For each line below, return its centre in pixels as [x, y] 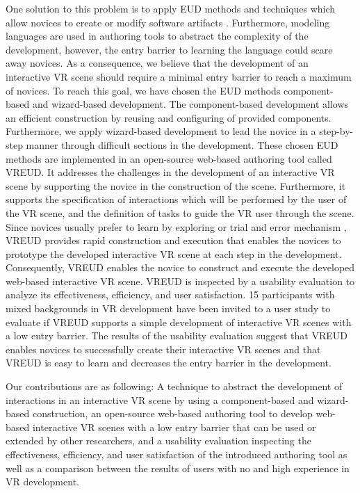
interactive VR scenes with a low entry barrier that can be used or [174, 427]
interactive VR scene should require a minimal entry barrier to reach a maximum [179, 76]
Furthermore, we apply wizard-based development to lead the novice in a [161, 131]
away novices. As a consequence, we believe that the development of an [157, 63]
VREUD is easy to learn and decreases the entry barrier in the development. [169, 363]
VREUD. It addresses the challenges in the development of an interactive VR [170, 172]
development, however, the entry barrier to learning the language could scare [169, 49]
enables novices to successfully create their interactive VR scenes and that [163, 349]
